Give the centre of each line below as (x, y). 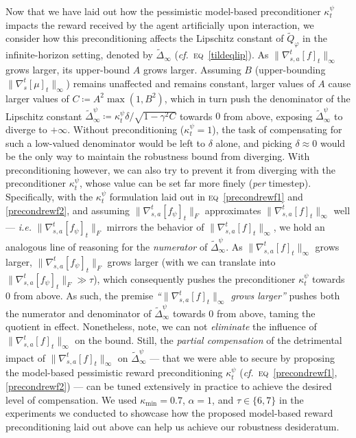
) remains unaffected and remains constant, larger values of (190, 83)
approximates (233, 210)
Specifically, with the (49, 197)
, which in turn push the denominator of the (257, 98)
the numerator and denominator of (79, 313)
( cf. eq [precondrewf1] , (288, 372)
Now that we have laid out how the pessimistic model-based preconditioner (163, 11)
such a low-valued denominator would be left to (106, 142)
